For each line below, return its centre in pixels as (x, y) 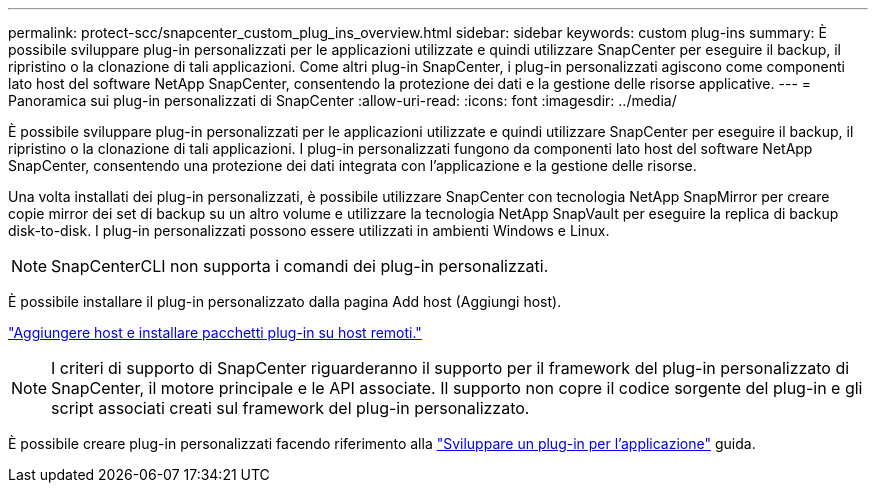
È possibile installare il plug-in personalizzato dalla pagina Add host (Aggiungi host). (285, 301)
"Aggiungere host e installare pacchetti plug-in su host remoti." (215, 332)
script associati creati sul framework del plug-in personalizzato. (290, 408)
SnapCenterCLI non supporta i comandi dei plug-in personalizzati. (300, 266)
